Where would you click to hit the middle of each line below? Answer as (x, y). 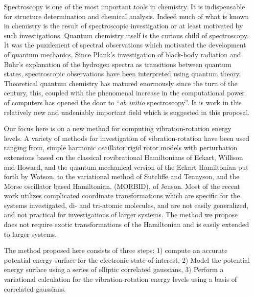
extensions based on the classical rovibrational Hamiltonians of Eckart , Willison (124, 157)
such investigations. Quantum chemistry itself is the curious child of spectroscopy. (127, 35)
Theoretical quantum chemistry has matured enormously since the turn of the (121, 83)
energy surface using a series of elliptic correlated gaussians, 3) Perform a (114, 269)
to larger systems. (31, 234)
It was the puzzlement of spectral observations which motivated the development (125, 45)
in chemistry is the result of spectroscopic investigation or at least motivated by (124, 26)
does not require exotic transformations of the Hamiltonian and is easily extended (127, 224)
